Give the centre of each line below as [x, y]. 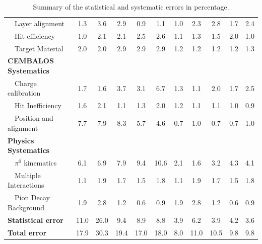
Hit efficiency [35, 35]
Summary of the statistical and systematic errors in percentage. [131, 7]
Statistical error [36, 220]
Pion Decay [32, 197]
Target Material [39, 48]
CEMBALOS [31, 61]
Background [26, 207]
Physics [21, 140]
